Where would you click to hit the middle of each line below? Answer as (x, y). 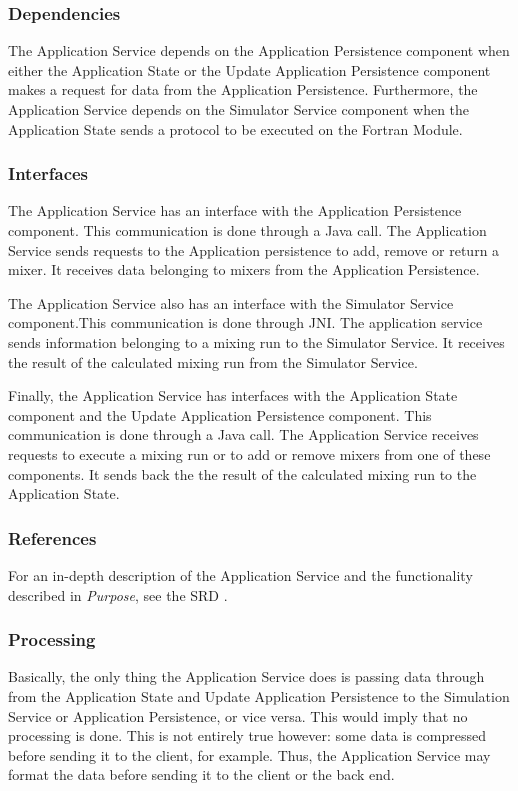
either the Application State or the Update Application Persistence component (249, 69)
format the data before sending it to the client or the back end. (201, 774)
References (52, 537)
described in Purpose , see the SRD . (118, 594)
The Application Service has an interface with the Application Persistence (235, 210)
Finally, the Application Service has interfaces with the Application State (233, 395)
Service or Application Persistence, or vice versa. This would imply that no (238, 715)
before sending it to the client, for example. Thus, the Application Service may (249, 754)
